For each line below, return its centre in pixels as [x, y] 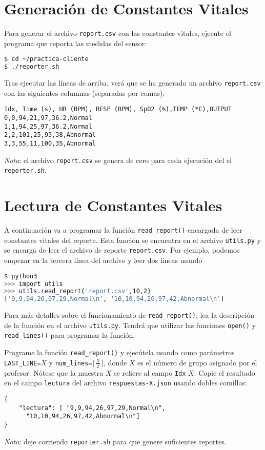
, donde [115, 362]
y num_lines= [70, 362]
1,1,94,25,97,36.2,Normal [48, 126]
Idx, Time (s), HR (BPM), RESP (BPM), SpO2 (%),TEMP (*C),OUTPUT [118, 109]
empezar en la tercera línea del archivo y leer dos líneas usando [103, 260]
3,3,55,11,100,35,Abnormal [50, 144]
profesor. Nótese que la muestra [54, 372]
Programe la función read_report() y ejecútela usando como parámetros [119, 352]
